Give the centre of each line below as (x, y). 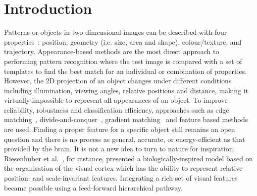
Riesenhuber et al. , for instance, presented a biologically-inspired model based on (128, 158)
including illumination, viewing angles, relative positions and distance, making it (126, 90)
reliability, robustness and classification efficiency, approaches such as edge (117, 109)
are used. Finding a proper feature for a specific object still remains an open (120, 129)
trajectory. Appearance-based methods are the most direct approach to (112, 51)
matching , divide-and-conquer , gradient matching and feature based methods (126, 119)
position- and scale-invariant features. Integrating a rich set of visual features (121, 178)
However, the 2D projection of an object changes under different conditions (118, 81)
